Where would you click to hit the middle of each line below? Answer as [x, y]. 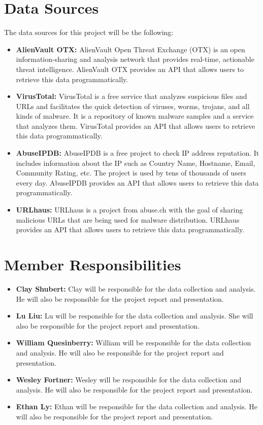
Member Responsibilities [93, 264]
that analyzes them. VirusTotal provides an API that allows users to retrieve [136, 126]
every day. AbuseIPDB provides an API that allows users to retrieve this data [137, 182]
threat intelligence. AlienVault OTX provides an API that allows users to [130, 69]
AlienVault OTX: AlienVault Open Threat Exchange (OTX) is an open [130, 49]
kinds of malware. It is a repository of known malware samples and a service [135, 116]
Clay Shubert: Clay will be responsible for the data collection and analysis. [136, 288]
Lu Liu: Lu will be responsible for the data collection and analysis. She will [135, 316]
